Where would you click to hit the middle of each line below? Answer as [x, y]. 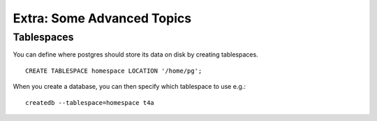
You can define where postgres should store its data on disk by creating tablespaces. [135, 55]
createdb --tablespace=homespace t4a [90, 102]
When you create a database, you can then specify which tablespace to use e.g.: [129, 87]
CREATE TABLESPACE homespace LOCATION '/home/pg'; [114, 71]
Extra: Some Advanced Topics [102, 18]
